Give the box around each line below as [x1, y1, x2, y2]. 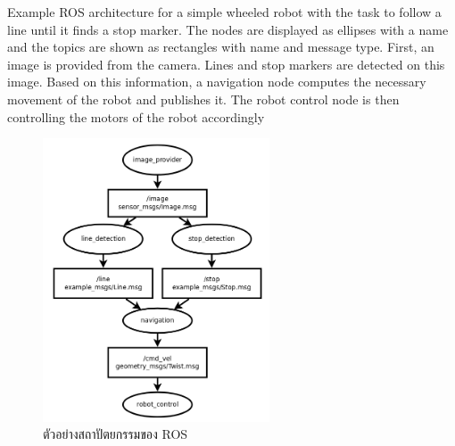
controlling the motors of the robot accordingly [7, 107, 265, 126]
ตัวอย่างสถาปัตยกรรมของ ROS [43, 425, 188, 443]
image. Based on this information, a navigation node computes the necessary [7, 72, 426, 91]
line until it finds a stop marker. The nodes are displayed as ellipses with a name [7, 20, 449, 38]
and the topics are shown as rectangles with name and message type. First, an [7, 37, 434, 56]
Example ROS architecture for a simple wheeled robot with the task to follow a [7, 3, 442, 21]
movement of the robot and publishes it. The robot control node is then [7, 89, 400, 108]
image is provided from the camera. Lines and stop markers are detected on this [7, 54, 445, 73]
